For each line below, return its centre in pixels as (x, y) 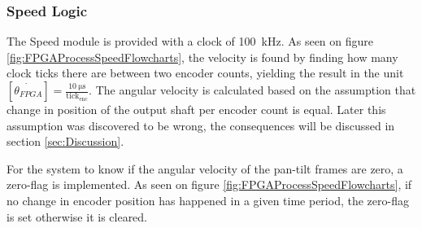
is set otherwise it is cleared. (77, 216)
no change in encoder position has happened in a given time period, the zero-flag (208, 200)
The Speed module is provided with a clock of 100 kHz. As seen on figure (190, 41)
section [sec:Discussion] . (65, 141)
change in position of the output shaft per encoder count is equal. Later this (196, 109)
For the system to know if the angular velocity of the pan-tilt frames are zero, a (205, 168)
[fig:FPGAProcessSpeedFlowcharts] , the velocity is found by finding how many (202, 57)
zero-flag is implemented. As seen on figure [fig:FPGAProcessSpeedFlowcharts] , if (209, 184)
